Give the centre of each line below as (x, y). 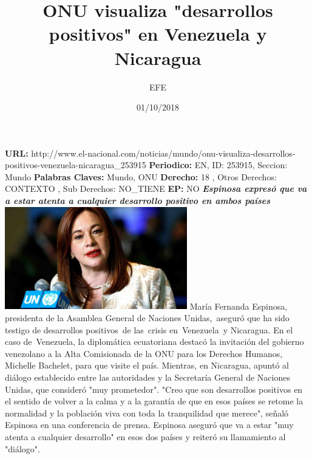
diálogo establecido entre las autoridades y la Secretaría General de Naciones (148, 377)
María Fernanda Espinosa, (239, 306)
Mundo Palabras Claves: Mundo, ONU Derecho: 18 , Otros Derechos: (141, 176)
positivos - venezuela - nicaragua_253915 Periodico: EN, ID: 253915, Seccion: (146, 165)
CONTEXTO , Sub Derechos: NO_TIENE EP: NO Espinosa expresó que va (156, 189)
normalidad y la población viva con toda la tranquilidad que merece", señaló (147, 413)
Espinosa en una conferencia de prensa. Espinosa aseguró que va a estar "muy (149, 425)
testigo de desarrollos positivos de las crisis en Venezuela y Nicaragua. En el (149, 329)
